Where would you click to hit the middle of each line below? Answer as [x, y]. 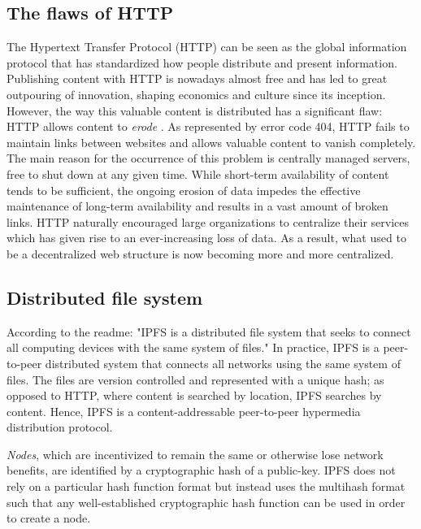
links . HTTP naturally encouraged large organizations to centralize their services [208, 221]
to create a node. [49, 518]
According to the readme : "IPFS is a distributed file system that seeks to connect [209, 331]
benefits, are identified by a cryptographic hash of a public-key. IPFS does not [201, 470]
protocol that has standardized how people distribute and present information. [202, 62]
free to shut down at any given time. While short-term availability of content [198, 173]
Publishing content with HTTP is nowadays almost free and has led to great [197, 78]
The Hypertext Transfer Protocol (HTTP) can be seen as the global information [207, 47]
